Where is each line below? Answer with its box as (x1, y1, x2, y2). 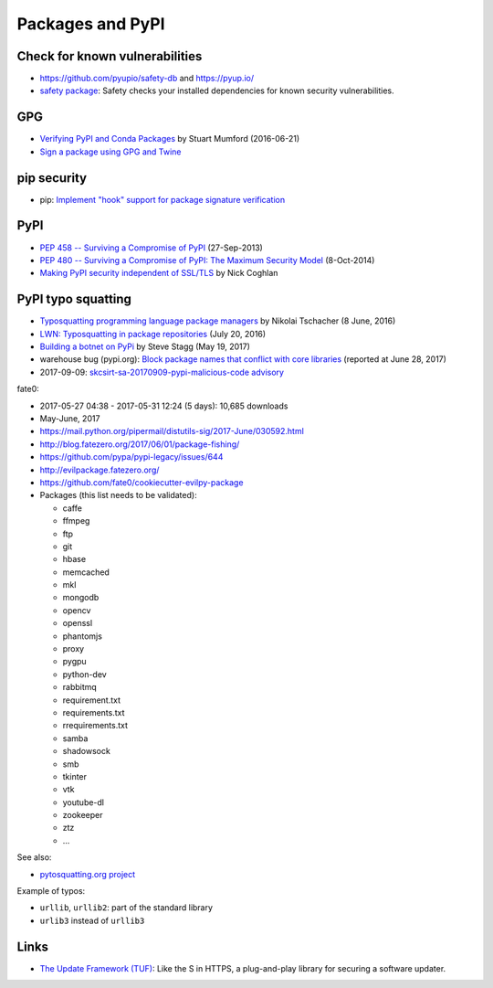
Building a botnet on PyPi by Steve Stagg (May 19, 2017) (39, 341, 251, 352)
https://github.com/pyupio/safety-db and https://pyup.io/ (39, 73, 255, 84)
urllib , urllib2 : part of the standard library (39, 902, 214, 913)
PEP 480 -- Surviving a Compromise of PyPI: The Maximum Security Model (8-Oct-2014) (39, 254, 375, 265)
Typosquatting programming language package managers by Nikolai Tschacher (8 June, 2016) (39, 315, 396, 326)
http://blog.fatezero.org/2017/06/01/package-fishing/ (39, 439, 240, 450)
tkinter (62, 770, 87, 781)
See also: (16, 852, 52, 863)
